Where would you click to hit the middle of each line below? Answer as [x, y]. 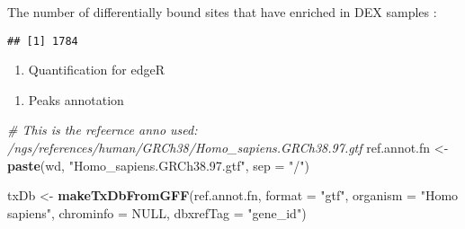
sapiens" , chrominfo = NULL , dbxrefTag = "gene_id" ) [157, 212]
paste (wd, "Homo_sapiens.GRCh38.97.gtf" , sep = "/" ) [158, 165]
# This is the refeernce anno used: [103, 130]
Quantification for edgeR [96, 70]
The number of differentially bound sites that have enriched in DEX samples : [222, 12]
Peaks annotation [76, 99]
